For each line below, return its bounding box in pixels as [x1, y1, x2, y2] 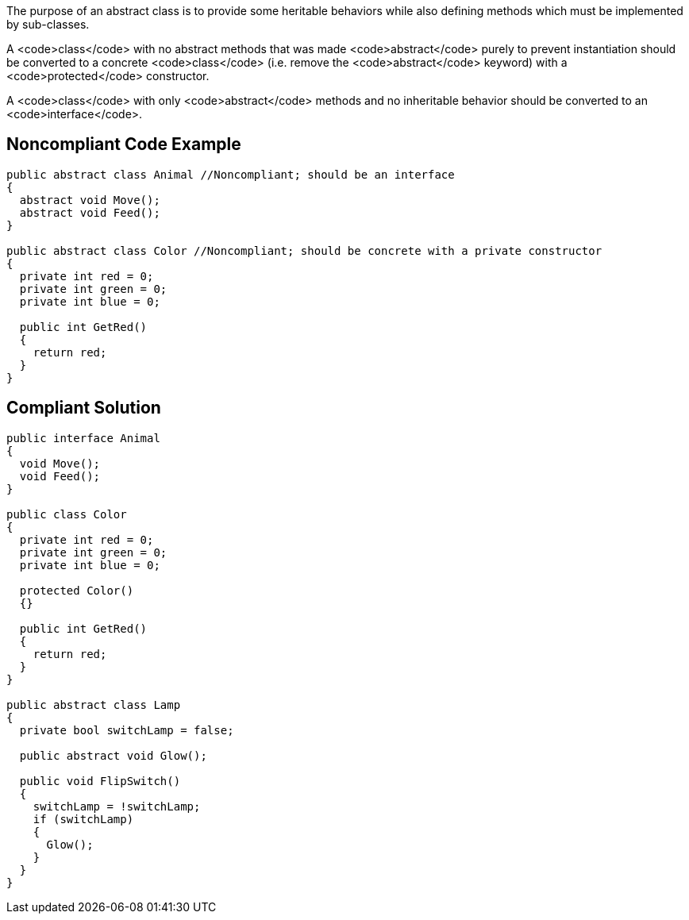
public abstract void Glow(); [19, 749, 207, 762]
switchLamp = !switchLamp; [33, 799, 201, 813]
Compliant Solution [6, 398, 161, 418]
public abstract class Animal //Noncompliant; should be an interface [6, 167, 455, 181]
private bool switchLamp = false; [19, 723, 234, 737]
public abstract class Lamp [6, 698, 181, 711]
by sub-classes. [6, 17, 90, 31]
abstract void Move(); [19, 193, 160, 206]
